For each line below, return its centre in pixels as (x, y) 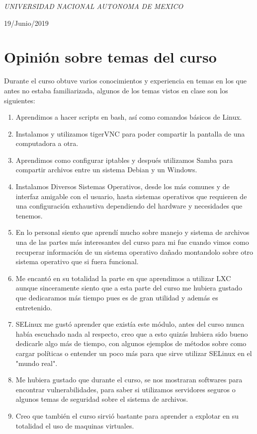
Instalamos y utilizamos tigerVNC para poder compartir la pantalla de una (130, 133)
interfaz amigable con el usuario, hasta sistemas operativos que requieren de (131, 196)
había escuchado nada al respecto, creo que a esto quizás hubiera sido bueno (132, 333)
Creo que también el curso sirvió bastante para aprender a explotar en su (127, 415)
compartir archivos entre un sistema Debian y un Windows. (106, 170)
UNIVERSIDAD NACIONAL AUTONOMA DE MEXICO (94, 6)
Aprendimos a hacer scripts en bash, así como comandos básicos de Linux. (129, 117)
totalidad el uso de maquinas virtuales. (75, 425)
